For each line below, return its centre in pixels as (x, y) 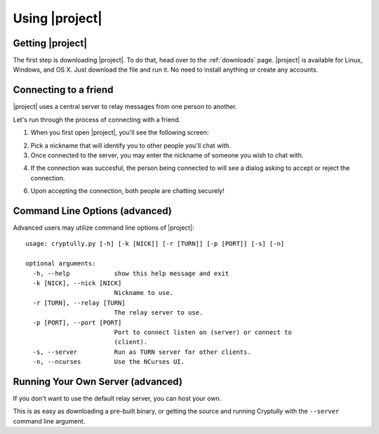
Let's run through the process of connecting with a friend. (97, 119)
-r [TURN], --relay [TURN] (79, 303)
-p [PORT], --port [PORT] (77, 322)
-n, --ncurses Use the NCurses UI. (109, 362)
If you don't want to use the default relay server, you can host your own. (117, 398)
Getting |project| (50, 43)
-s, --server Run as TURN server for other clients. (142, 352)
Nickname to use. (144, 293)
